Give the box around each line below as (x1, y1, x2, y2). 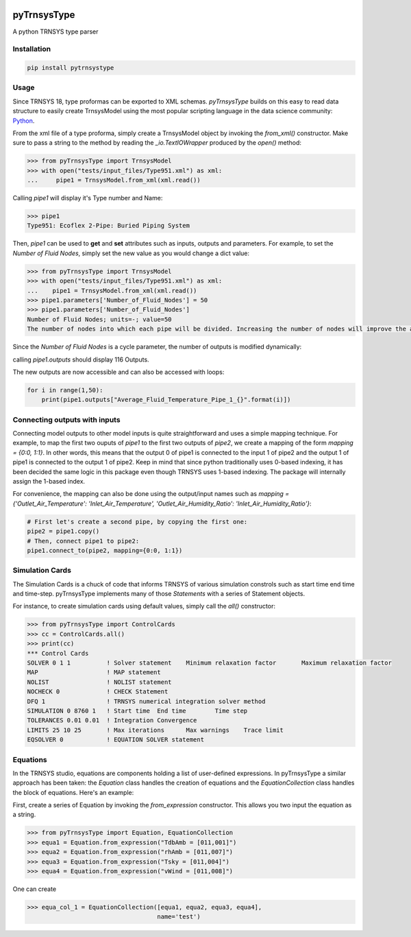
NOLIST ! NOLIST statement (27, 678, 172, 686)
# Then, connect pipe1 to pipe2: (27, 537, 140, 545)
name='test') (157, 913, 201, 921)
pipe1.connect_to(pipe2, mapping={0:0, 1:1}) (27, 546, 183, 554)
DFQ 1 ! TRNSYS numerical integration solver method (27, 697, 266, 705)
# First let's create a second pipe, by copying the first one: (27, 518, 248, 525)
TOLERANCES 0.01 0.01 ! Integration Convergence (27, 717, 197, 724)
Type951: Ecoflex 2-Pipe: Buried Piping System (27, 222, 190, 230)
